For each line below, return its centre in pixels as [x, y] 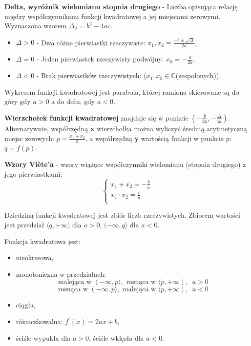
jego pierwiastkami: [33, 173]
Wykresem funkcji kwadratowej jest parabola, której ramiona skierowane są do [122, 92]
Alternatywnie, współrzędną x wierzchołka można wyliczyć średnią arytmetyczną [126, 128]
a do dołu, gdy [73, 101]
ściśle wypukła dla [43, 337]
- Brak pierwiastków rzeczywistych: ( [91, 75]
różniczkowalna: [39, 321]
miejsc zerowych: [29, 138]
